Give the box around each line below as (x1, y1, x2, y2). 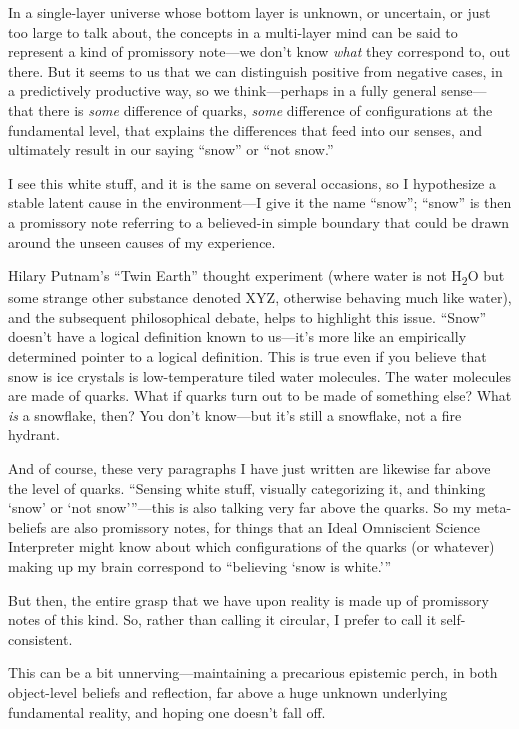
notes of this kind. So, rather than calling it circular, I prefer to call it (8, 609, 437, 630)
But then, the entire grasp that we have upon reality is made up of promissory (8, 589, 489, 610)
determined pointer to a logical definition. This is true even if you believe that (8, 346, 487, 367)
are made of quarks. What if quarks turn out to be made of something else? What (8, 385, 512, 406)
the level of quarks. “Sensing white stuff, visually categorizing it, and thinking (8, 477, 486, 498)
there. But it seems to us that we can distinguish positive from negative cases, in (8, 60, 503, 81)
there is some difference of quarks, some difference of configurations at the (38, 99, 493, 120)
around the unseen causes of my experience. (8, 231, 276, 252)
